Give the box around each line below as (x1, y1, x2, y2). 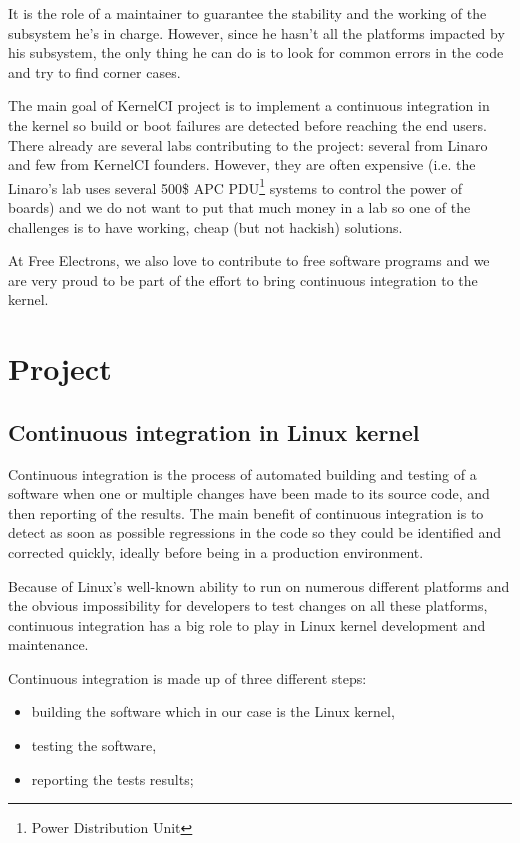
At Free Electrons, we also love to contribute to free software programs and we (8, 250, 490, 271)
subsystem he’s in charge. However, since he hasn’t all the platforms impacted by (8, 22, 505, 43)
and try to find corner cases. (8, 61, 181, 82)
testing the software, (31, 735, 157, 756)
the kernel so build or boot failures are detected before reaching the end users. (8, 114, 487, 135)
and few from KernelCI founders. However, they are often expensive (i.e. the (8, 154, 476, 175)
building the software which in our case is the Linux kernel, (31, 701, 395, 722)
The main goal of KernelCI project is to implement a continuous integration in (8, 95, 490, 116)
